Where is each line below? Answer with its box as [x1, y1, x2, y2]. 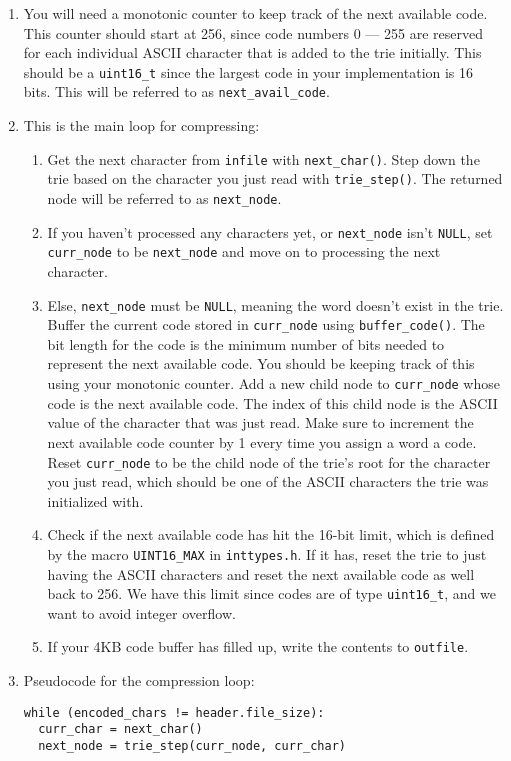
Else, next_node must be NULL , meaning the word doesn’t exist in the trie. [47, 294, 504, 315]
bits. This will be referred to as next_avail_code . [23, 81, 330, 102]
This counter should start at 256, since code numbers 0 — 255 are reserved [23, 22, 483, 43]
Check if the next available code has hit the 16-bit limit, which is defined [47, 524, 495, 545]
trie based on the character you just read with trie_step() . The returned [47, 168, 503, 189]
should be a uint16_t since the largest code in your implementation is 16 [23, 61, 474, 82]
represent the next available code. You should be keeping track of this [47, 353, 475, 374]
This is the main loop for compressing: [23, 115, 260, 136]
